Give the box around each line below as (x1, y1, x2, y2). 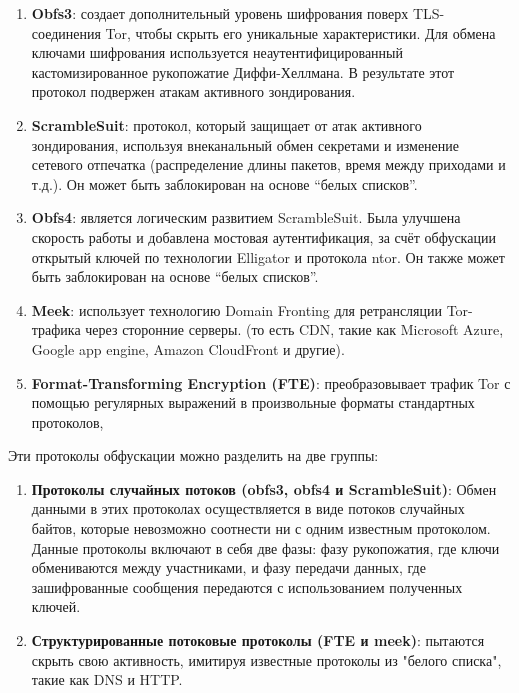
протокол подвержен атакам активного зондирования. (31, 81, 356, 102)
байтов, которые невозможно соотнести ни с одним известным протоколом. (31, 518, 491, 539)
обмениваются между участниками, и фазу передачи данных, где (31, 557, 426, 578)
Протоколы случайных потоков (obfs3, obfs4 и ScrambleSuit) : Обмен (31, 478, 497, 499)
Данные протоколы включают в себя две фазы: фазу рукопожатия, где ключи (31, 537, 500, 558)
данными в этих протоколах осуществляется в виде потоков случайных (31, 498, 465, 519)
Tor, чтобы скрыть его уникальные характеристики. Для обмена (105, 22, 496, 43)
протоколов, (31, 411, 104, 432)
